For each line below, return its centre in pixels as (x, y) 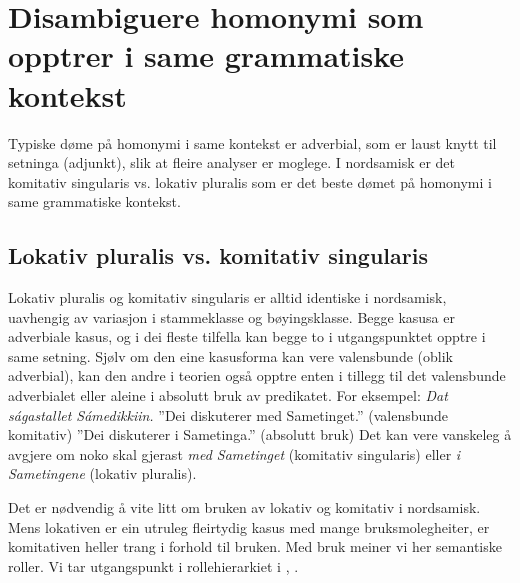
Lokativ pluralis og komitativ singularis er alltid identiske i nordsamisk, (227, 297)
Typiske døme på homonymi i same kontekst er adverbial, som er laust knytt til (252, 142)
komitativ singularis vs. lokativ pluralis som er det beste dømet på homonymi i (250, 181)
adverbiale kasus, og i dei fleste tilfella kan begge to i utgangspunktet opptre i (247, 336)
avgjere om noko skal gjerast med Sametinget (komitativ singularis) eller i (234, 453)
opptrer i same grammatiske (206, 55)
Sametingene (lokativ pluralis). (102, 473)
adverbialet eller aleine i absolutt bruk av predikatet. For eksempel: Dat (228, 395)
